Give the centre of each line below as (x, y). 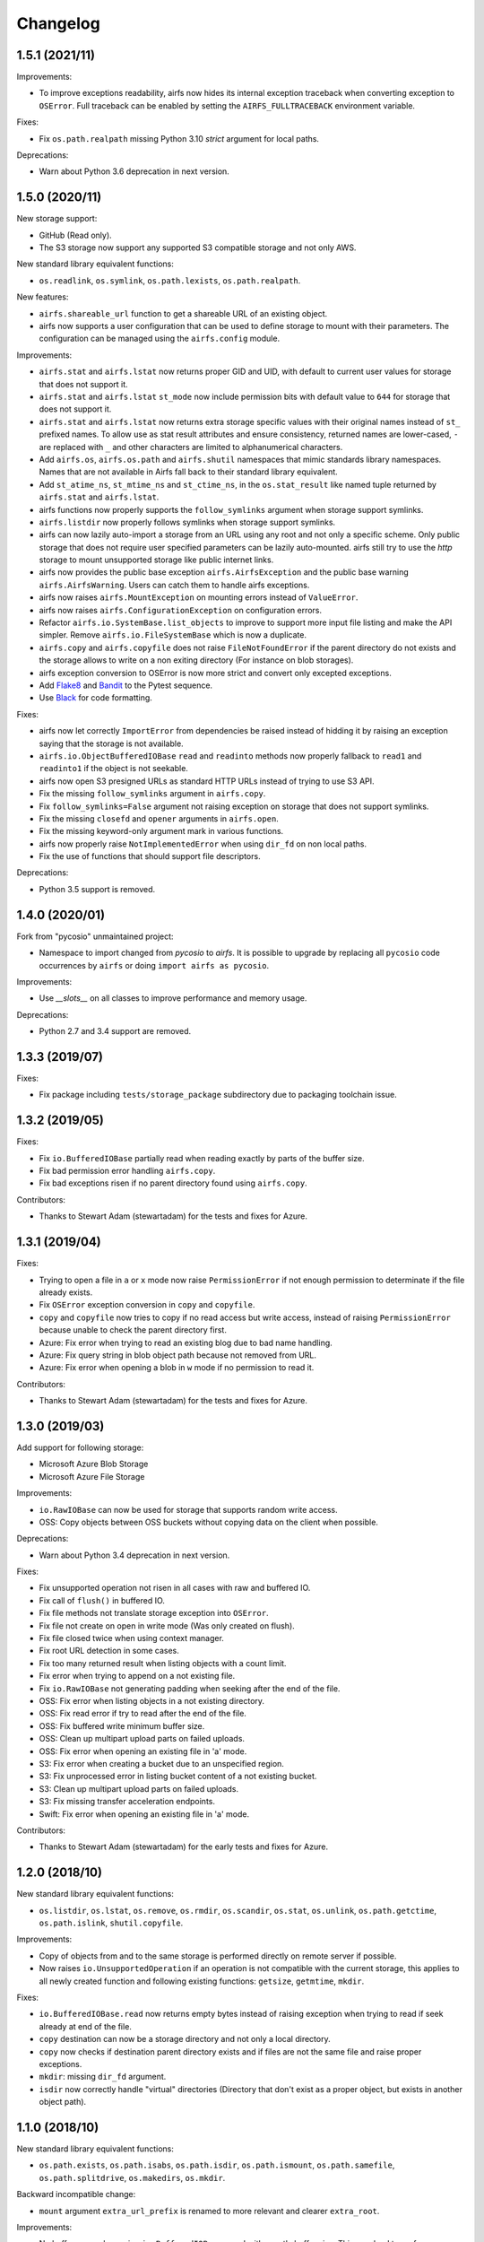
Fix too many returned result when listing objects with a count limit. (163, 1663)
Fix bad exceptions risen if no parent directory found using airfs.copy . (173, 1183)
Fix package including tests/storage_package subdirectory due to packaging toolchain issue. (218, 1095)
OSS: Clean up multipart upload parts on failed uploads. (142, 1739)
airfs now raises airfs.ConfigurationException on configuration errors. (181, 610)
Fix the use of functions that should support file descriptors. (150, 856)
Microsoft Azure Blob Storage (94, 1464)
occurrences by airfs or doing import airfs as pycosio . (154, 965)
